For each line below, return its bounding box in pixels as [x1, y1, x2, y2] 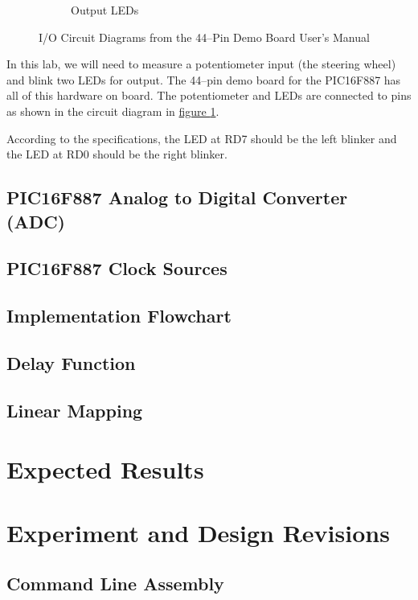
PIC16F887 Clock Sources [6, 256, 227, 281]
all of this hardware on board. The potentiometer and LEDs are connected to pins [6, 87, 412, 104]
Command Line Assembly [6, 571, 224, 596]
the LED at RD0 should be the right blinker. [6, 146, 227, 162]
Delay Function [6, 350, 136, 375]
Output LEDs [71, 2, 139, 18]
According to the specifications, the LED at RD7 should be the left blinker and [6, 129, 397, 146]
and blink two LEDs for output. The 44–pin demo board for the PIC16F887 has [6, 71, 401, 88]
